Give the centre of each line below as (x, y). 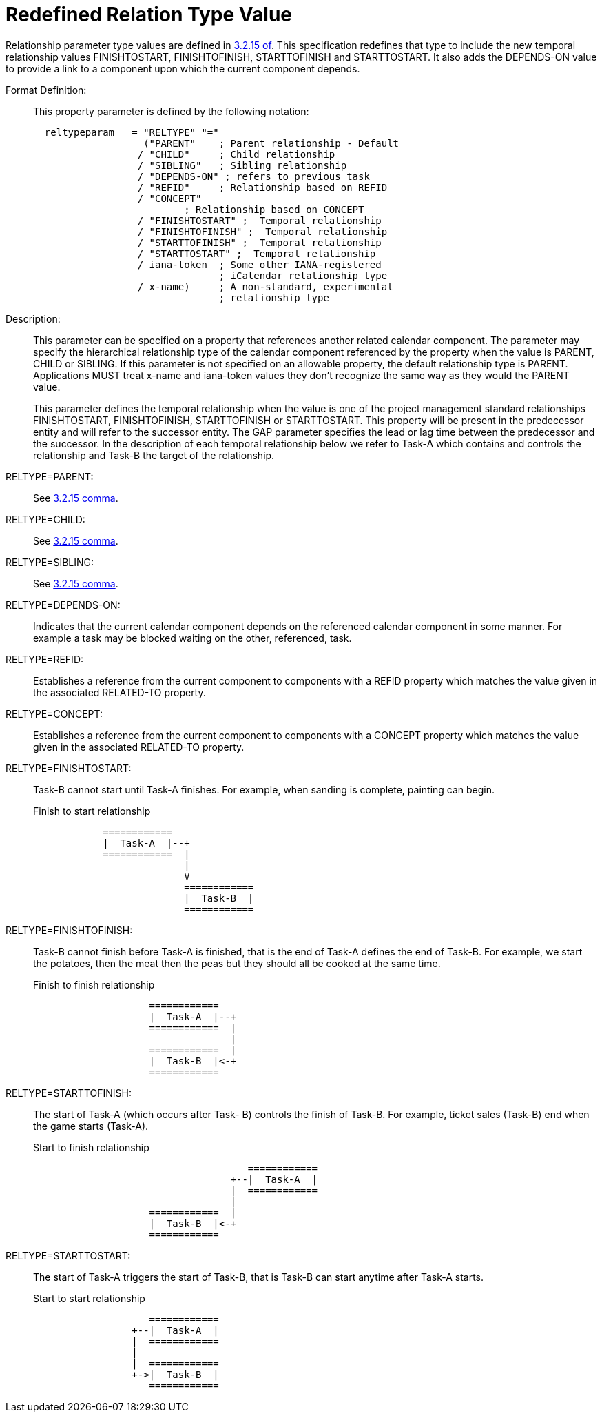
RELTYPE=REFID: (45, 659)
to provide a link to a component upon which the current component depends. (183, 68)
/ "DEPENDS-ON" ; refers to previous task (253, 176)
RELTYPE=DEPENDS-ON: (63, 605)
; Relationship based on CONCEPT (274, 209)
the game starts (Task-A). (91, 1126)
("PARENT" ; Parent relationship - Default (271, 143)
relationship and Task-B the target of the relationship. (154, 455)
